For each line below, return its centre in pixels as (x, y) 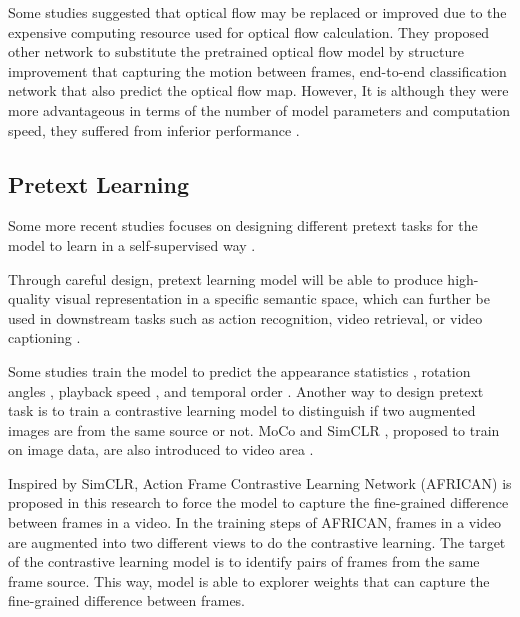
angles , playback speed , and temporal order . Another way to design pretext (246, 390)
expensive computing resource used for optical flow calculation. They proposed (249, 31)
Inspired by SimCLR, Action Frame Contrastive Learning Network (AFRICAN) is (260, 482)
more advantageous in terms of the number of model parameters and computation (259, 109)
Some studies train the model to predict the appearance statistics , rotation (239, 370)
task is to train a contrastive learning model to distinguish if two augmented (242, 410)
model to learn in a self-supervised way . (132, 244)
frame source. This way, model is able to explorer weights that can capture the (249, 580)
